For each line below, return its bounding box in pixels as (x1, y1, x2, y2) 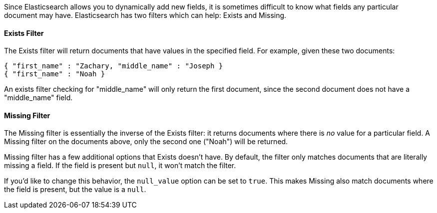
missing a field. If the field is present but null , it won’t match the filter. (4, 161, 236, 170)
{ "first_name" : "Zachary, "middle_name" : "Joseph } (4, 62, 223, 70)
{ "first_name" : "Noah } (4, 70, 105, 78)
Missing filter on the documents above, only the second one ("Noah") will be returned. (4, 137, 288, 146)
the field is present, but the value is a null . (4, 185, 146, 194)
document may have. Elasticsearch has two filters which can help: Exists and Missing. (4, 11, 287, 19)
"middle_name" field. (4, 93, 73, 102)
